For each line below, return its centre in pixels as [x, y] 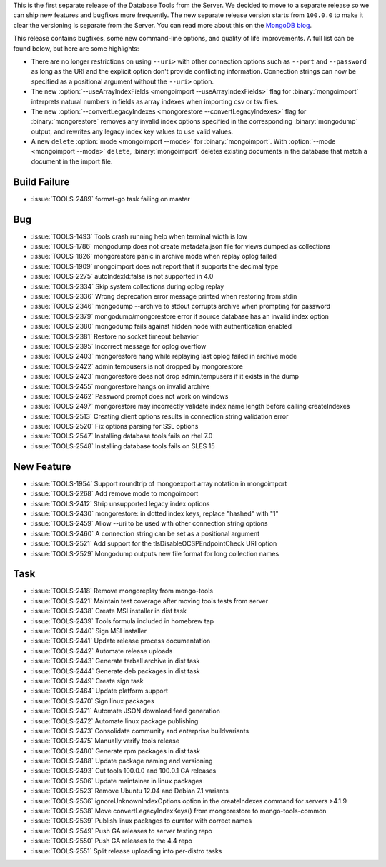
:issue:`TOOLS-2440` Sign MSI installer [89, 631]
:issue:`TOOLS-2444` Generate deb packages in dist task [115, 671]
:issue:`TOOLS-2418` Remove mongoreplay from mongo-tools [122, 591]
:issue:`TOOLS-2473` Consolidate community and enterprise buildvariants [140, 731]
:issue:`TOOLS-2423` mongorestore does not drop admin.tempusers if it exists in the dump [165, 376]
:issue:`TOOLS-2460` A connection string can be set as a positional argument [145, 533]
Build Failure [41, 182]
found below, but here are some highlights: [76, 48]
